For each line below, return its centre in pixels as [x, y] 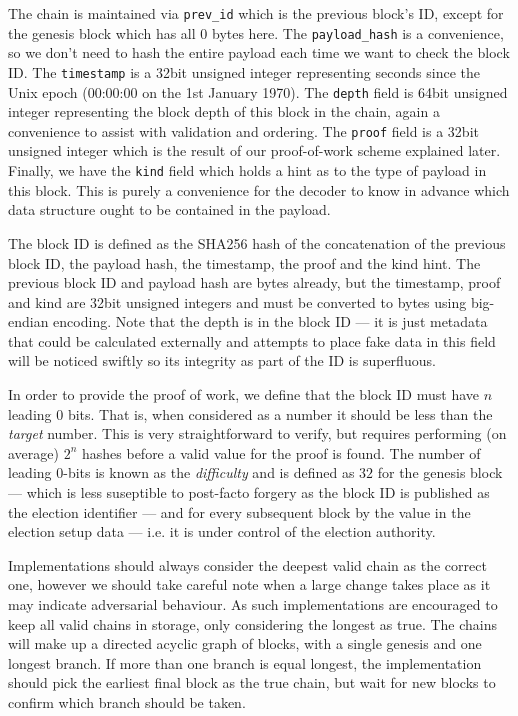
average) [33, 452]
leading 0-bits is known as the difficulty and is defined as [181, 472]
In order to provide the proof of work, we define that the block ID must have [244, 394]
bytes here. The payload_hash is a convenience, [357, 32]
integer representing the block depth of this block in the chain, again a [224, 111]
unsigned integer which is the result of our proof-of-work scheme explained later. [254, 150]
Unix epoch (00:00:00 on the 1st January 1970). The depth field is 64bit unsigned [258, 91]
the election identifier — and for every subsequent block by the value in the [239, 511]
